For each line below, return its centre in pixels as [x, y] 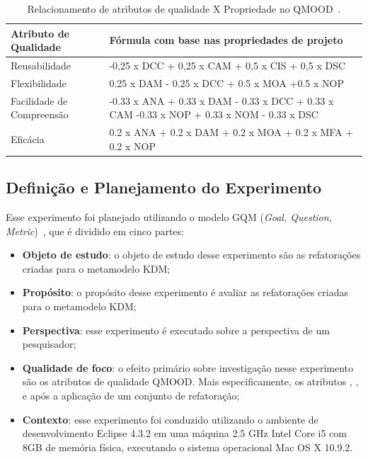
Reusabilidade [41, 66]
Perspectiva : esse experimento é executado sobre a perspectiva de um [176, 330]
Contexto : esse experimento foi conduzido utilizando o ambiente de [170, 419]
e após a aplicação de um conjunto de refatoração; [131, 395]
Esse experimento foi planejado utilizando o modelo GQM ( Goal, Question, [169, 217]
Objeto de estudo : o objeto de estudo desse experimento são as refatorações [191, 255]
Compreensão [40, 114]
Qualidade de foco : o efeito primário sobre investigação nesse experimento [188, 367]
